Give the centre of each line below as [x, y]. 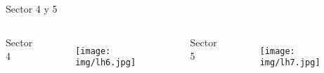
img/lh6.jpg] [106, 63]
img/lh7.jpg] [290, 63]
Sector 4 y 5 [32, 8]
